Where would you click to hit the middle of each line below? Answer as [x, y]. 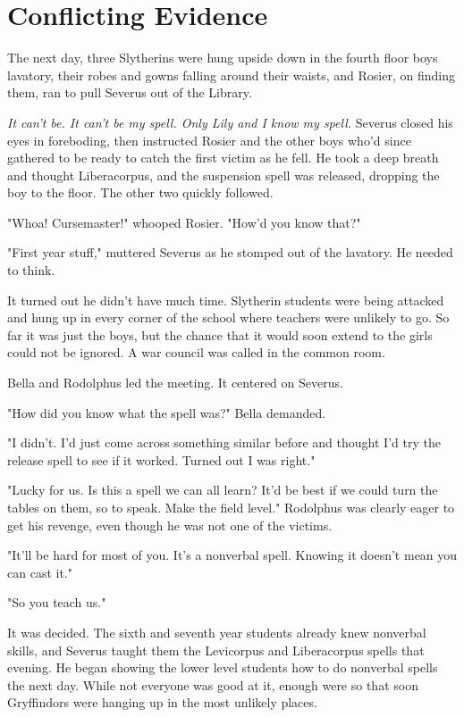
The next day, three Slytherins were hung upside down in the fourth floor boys [223, 58]
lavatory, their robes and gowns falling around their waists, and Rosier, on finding [231, 75]
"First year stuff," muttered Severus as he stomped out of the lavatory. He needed [230, 252]
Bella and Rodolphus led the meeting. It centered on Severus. [175, 383]
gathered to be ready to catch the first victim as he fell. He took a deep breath [223, 158]
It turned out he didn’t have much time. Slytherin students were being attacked [226, 300]
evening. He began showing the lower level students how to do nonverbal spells [223, 667]
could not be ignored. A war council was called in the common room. [196, 352]
